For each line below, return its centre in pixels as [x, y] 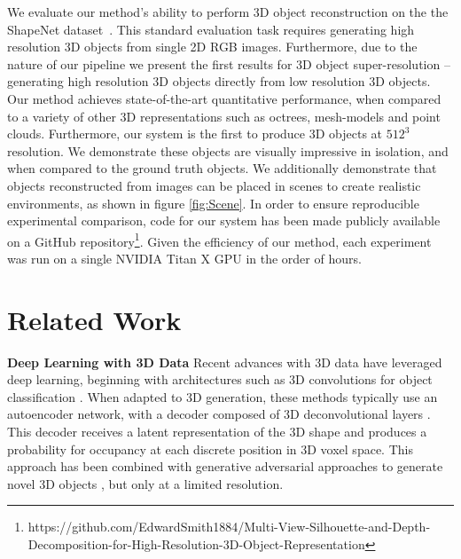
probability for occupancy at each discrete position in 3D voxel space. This [210, 449]
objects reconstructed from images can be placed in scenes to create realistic [214, 185]
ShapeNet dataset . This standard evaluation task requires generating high [211, 29]
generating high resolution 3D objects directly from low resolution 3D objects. [219, 81]
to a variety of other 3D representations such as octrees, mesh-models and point [224, 116]
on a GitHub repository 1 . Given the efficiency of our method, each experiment [219, 240]
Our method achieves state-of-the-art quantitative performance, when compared [224, 98]
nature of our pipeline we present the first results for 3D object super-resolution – [229, 63]
